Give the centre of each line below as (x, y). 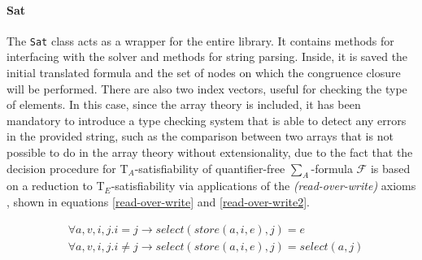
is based (390, 168)
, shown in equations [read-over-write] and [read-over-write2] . (158, 201)
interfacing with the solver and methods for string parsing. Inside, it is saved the (207, 56)
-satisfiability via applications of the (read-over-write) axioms (263, 186)
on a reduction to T (56, 186)
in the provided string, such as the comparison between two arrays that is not (200, 136)
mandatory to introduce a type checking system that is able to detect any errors (207, 120)
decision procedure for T (67, 168)
